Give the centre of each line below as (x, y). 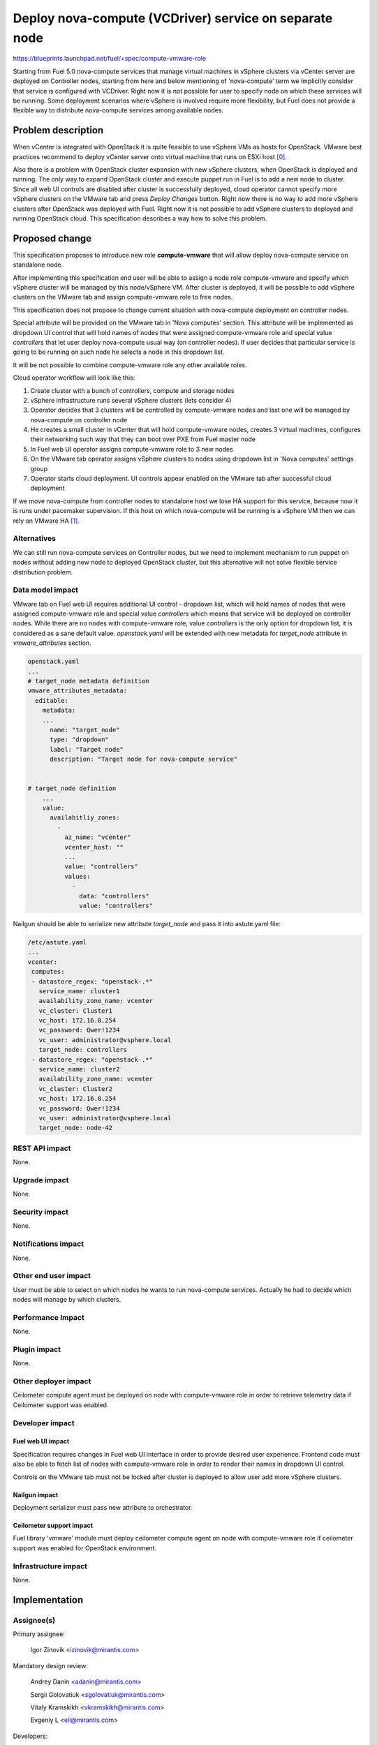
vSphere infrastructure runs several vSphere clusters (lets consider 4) (131, 400)
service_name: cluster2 (79, 1069)
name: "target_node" (85, 730)
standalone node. (38, 265)
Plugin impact (37, 1349)
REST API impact (42, 1148)
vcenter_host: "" (94, 847)
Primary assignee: (39, 1634)
